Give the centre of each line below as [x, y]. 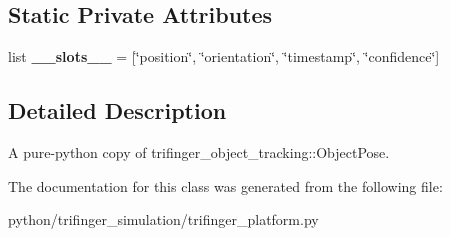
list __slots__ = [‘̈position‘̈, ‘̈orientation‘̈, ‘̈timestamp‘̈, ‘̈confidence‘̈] [224, 56]
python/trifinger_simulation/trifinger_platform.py [163, 219]
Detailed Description [117, 110]
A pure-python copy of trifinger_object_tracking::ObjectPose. [199, 152]
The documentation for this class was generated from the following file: [225, 185]
